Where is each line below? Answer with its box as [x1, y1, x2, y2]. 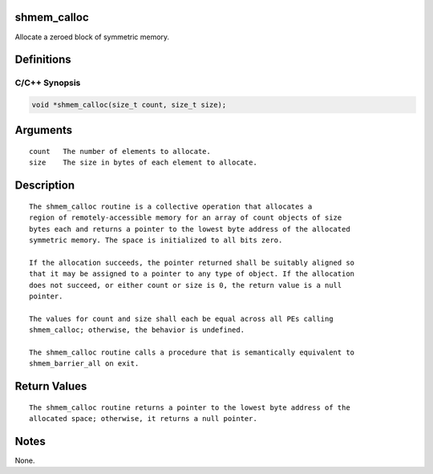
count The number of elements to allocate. [29, 147, 212, 156]
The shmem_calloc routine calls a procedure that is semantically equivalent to [29, 347, 355, 357]
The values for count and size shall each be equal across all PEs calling [29, 314, 334, 323]
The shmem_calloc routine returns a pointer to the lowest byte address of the [29, 403, 350, 412]
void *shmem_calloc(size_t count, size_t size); [31, 100, 227, 110]
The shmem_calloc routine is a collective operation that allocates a [29, 201, 313, 211]
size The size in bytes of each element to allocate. [29, 158, 258, 168]
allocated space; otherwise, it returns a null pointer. [29, 414, 258, 423]
